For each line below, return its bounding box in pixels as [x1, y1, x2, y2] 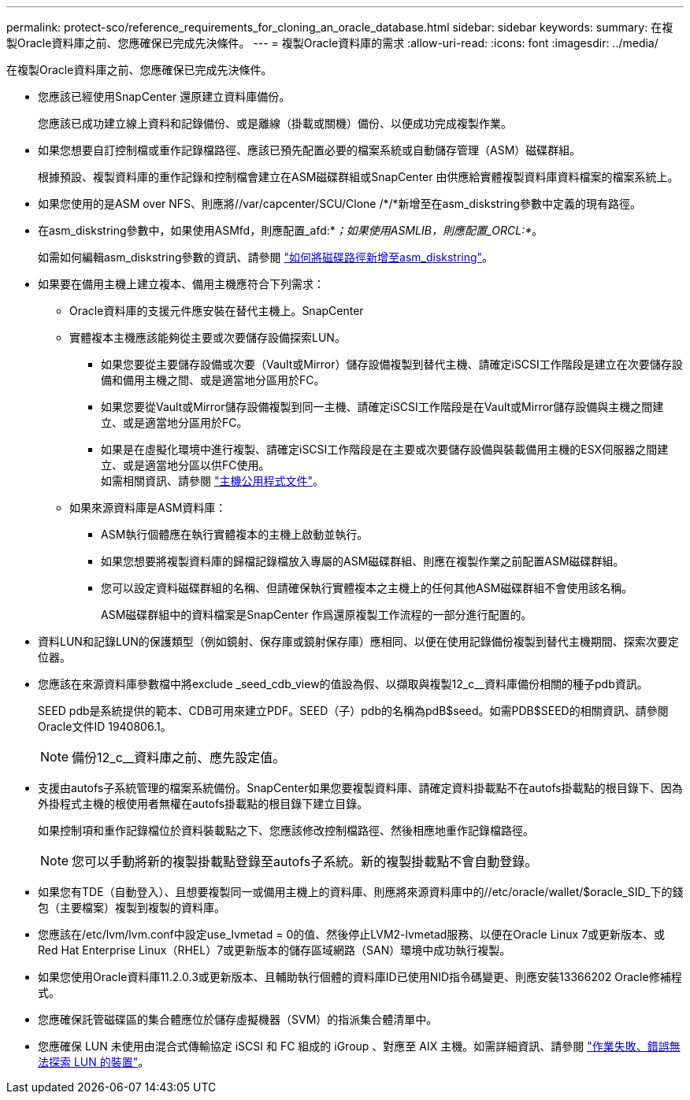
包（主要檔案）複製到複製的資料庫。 [38, 901, 225, 914]
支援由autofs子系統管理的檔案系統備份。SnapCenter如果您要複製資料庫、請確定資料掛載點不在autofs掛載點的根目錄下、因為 [38, 781, 683, 794]
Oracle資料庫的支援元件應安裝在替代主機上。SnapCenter [69, 304, 364, 317]
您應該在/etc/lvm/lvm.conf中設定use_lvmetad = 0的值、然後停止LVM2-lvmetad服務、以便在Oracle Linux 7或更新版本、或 [38, 928, 666, 941]
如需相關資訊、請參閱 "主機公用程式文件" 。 [101, 474, 324, 487]
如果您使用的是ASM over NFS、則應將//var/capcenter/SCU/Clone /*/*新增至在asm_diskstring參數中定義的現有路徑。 [38, 197, 642, 210]
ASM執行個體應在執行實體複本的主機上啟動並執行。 [101, 528, 369, 541]
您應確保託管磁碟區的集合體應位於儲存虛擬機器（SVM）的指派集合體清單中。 [38, 1013, 438, 1026]
